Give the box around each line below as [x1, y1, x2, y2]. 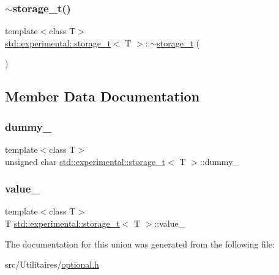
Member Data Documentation [5, 87, 200, 106]
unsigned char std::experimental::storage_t [5, 155, 166, 167]
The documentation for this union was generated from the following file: [5, 237, 275, 250]
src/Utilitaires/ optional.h [5, 258, 99, 271]
